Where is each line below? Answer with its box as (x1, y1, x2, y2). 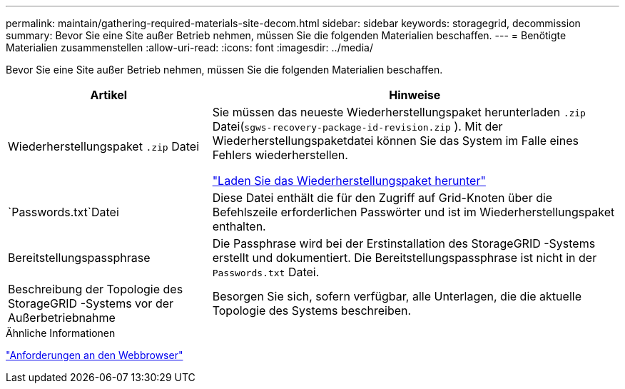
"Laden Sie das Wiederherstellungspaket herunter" (212, 173, 486, 188)
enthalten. (212, 219, 266, 233)
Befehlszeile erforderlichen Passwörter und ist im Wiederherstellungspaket (212, 205, 615, 219)
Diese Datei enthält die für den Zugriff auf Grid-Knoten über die (212, 191, 553, 205)
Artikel (90, 88, 128, 102)
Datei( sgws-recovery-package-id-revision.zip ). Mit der (212, 119, 503, 133)
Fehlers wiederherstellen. (212, 148, 348, 162)
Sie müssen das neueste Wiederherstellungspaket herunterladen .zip (212, 105, 586, 119)
